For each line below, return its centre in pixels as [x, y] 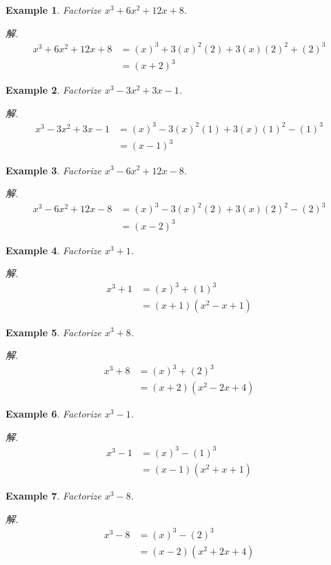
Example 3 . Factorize [53, 170]
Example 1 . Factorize [53, 10]
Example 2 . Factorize [53, 90]
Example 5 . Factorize [53, 332]
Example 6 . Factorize [53, 414]
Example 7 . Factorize [53, 495]
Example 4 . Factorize [53, 250]
